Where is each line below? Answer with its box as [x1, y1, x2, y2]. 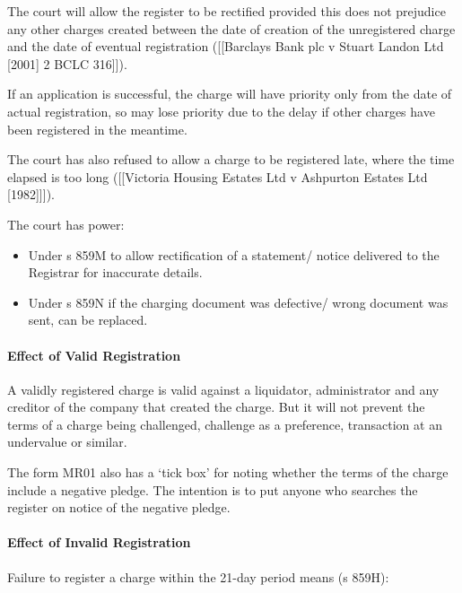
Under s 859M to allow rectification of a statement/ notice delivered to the [28, 245, 440, 264]
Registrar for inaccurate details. [28, 263, 203, 282]
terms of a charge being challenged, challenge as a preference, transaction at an [7, 414, 442, 433]
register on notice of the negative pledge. [7, 498, 231, 517]
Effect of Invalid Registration [7, 533, 191, 552]
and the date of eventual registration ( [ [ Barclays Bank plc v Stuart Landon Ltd [7, 37, 444, 56]
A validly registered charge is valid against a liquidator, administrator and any [7, 379, 440, 398]
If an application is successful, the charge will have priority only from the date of [7, 84, 452, 103]
